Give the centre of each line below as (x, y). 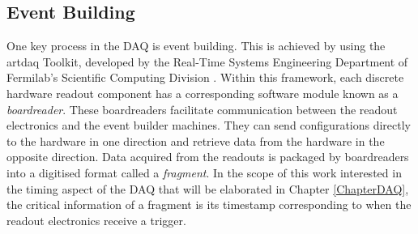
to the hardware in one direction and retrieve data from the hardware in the (196, 140)
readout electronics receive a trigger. (96, 220)
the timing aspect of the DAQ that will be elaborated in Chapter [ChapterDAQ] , (208, 188)
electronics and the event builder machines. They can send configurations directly (209, 125)
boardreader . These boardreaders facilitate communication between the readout (202, 109)
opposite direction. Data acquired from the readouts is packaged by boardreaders (208, 157)
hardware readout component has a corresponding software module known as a (203, 93)
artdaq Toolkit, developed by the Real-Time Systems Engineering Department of (207, 61)
